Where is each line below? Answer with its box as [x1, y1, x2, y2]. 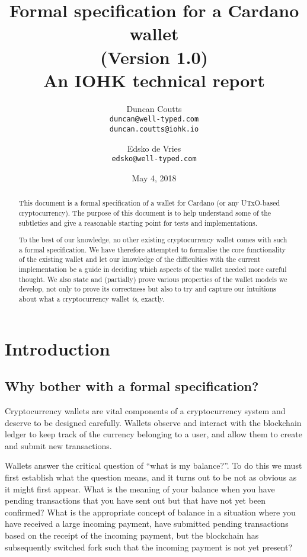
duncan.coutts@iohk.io [109, 124, 199, 133]
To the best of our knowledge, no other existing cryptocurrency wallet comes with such [18, 235, 287, 245]
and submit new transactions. [5, 439, 112, 452]
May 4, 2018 [132, 171, 177, 184]
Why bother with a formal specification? [5, 377, 259, 395]
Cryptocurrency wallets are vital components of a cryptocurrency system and [5, 405, 286, 417]
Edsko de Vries [127, 142, 181, 154]
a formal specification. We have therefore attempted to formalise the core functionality [18, 244, 286, 254]
